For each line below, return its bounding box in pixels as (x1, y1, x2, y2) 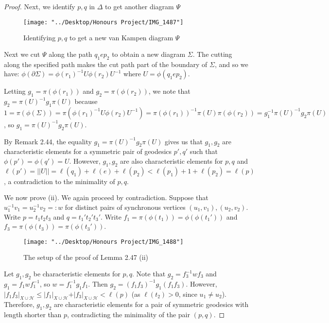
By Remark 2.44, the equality (4, 136, 92, 146)
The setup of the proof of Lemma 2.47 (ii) (23, 252, 148, 262)
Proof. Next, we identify (4, 1, 75, 11)
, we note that (148, 86, 190, 96)
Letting (4, 86, 26, 96)
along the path (49, 49, 92, 59)
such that (190, 146, 218, 156)
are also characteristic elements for (120, 156, 223, 166)
